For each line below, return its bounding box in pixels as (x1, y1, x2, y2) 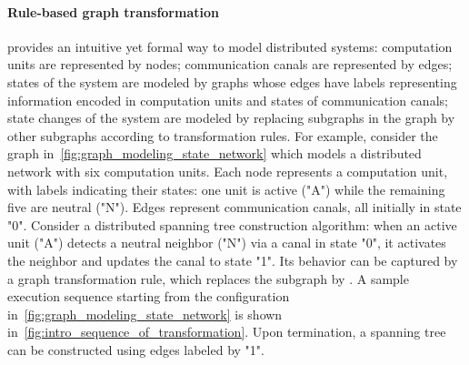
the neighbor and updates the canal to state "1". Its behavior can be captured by (7, 250, 458, 269)
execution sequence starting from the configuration (7, 287, 290, 306)
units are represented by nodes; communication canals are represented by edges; (7, 55, 453, 74)
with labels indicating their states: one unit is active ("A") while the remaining (7, 179, 445, 198)
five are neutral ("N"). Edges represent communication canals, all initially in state (7, 198, 462, 217)
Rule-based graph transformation (7, 2, 219, 21)
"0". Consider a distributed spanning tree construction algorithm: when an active (7, 215, 457, 234)
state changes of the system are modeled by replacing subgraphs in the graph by (7, 108, 455, 127)
